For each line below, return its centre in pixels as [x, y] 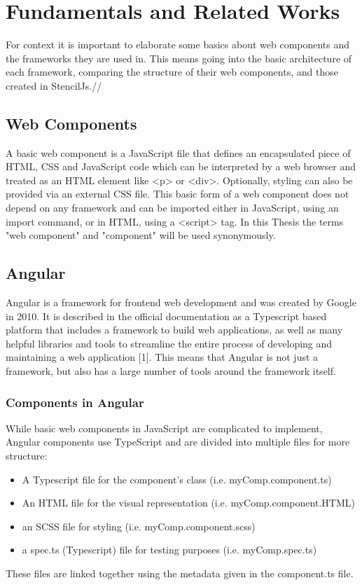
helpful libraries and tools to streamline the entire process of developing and [169, 343]
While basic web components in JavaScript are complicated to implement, [164, 428]
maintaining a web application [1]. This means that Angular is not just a [162, 357]
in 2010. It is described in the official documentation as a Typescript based [166, 316]
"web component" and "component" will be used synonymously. [141, 235]
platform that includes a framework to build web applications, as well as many [174, 330]
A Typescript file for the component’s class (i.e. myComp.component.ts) [177, 479]
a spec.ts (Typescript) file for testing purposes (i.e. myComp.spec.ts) [169, 550]
